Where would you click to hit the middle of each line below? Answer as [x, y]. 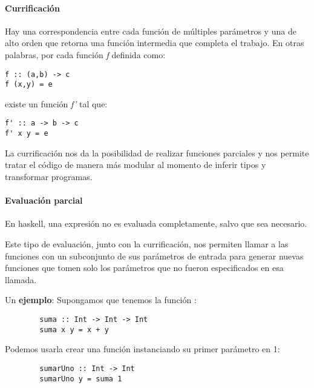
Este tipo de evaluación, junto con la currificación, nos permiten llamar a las [147, 243]
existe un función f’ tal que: [56, 103]
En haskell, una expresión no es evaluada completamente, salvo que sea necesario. [156, 223]
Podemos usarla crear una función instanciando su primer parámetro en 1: [142, 349]
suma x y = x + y [74, 329]
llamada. [21, 279]
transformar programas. [49, 176]
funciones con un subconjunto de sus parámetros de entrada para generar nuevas [154, 256]
